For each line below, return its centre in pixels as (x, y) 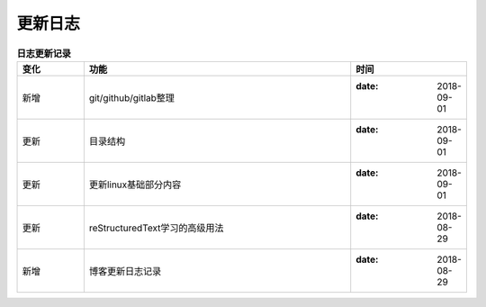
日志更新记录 (44, 53)
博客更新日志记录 (125, 271)
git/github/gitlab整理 (132, 97)
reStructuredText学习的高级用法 (156, 228)
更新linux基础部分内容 (135, 185)
